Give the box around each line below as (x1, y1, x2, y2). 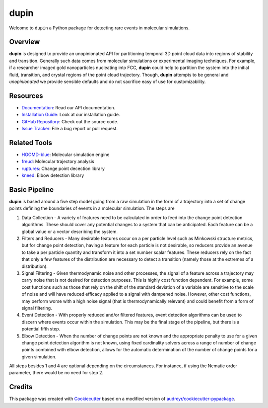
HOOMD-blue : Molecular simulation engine (21, 152, 110, 158)
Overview (9, 38, 40, 46)
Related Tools (9, 138, 52, 147)
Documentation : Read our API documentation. (21, 104, 116, 110)
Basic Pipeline (9, 185, 54, 194)
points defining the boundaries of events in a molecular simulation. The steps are (9, 205, 175, 211)
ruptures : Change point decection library (21, 165, 105, 171)
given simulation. (21, 353, 57, 360)
